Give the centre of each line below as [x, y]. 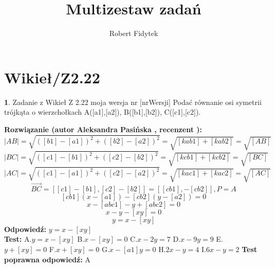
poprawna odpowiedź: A [47, 259]
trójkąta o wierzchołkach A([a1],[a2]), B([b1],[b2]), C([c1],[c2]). [103, 112]
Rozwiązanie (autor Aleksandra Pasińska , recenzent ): [103, 129]
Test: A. [18, 239]
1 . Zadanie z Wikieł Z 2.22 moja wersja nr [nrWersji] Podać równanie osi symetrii [133, 102]
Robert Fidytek [134, 33]
